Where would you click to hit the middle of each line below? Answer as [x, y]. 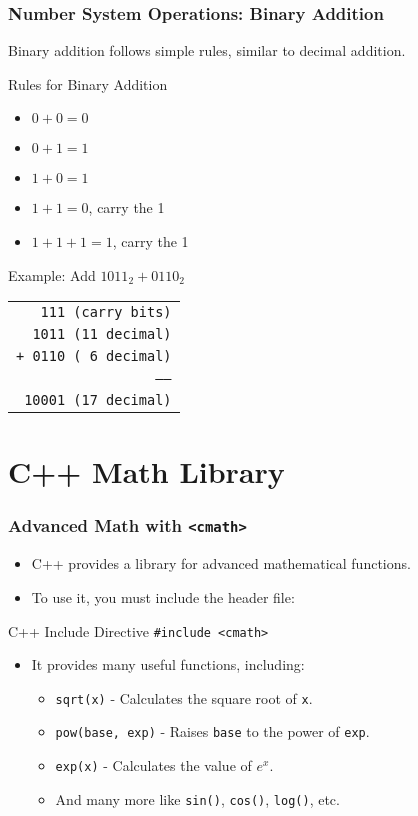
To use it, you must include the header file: [163, 596]
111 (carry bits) [106, 312]
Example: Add [52, 274]
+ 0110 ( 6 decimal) [94, 356]
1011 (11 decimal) [102, 334]
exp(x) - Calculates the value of [153, 765]
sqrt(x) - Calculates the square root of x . [184, 697]
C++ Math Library [146, 471]
